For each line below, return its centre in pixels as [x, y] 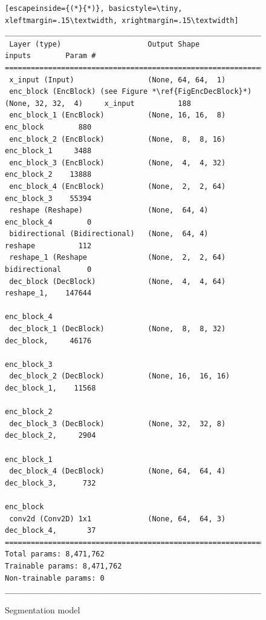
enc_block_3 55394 [48, 198]
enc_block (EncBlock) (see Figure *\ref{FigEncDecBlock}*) [131, 92]
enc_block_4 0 [48, 222]
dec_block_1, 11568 [50, 388]
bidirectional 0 [48, 270]
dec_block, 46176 [48, 341]
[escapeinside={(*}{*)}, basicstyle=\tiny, [94, 8]
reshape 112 [48, 246]
